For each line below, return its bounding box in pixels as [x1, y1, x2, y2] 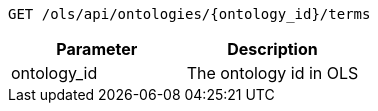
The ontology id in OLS [186, 63, 359, 83]
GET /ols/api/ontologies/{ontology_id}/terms [8, 6, 371, 22]
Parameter [56, 39, 138, 59]
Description [227, 39, 318, 59]
